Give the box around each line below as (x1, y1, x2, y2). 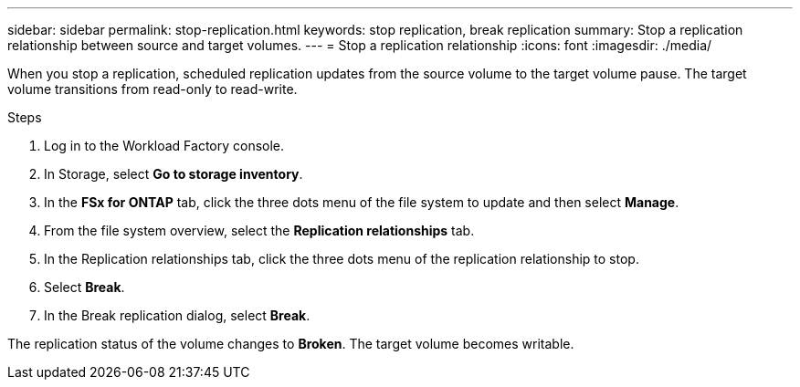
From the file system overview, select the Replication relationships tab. (44, 223, 475, 238)
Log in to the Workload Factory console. (44, 138, 285, 153)
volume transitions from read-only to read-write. (7, 81, 298, 97)
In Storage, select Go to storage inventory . (44, 166, 303, 182)
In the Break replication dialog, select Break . (44, 308, 311, 323)
